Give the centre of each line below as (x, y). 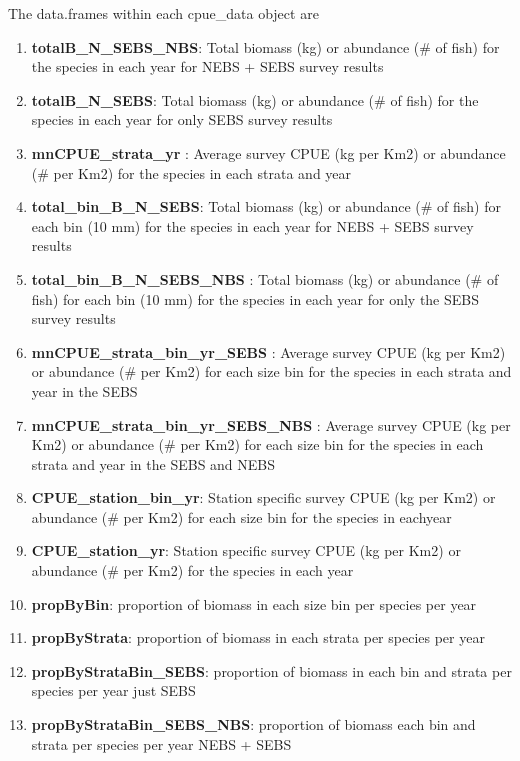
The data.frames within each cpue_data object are (163, 13)
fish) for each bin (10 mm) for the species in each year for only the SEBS (255, 298)
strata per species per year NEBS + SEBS (161, 743)
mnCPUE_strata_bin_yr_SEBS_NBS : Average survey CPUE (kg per (271, 424)
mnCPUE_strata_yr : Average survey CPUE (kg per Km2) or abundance (268, 152)
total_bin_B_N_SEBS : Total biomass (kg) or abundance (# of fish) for (266, 206)
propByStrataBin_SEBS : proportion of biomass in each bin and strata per (271, 670)
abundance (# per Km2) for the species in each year (192, 570)
